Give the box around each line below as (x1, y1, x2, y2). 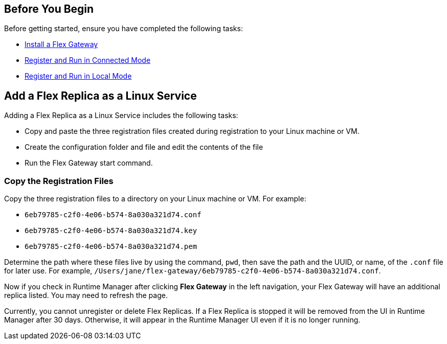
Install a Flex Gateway (25, 40, 98, 49)
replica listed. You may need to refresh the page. (4, 291, 168, 300)
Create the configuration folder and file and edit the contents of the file (25, 143, 263, 152)
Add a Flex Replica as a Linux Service (4, 89, 197, 102)
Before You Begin (4, 3, 94, 15)
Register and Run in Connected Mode (25, 56, 151, 65)
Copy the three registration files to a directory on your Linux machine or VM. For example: (4, 194, 306, 203)
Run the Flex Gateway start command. (25, 158, 153, 168)
